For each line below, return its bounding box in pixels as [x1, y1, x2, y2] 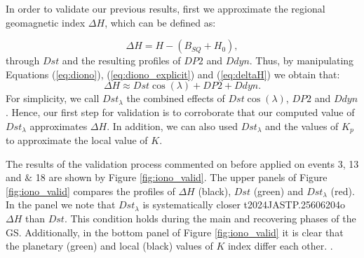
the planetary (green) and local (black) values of [6, 238, 213, 253]
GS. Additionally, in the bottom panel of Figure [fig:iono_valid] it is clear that [6, 224, 344, 239]
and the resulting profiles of [62, 53, 181, 68]
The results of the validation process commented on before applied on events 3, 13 [6, 156, 359, 171]
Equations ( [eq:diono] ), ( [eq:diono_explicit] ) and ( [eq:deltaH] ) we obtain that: [6, 66, 340, 81]
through [6, 53, 40, 68]
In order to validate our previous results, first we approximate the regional [6, 1, 325, 15]
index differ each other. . [227, 238, 333, 253]
